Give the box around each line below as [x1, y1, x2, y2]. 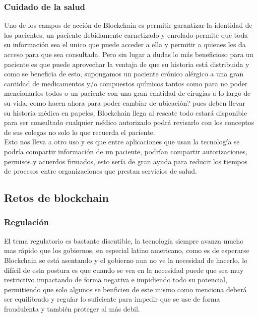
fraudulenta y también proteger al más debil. [4, 303, 140, 314]
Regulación [4, 216, 49, 228]
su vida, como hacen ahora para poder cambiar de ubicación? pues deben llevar [4, 97, 246, 108]
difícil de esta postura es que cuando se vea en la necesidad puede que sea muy [4, 264, 244, 275]
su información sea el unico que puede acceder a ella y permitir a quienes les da [4, 39, 246, 50]
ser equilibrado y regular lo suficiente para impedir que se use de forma [4, 294, 220, 304]
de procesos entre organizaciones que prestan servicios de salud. [4, 166, 197, 176]
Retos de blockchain [4, 190, 109, 205]
